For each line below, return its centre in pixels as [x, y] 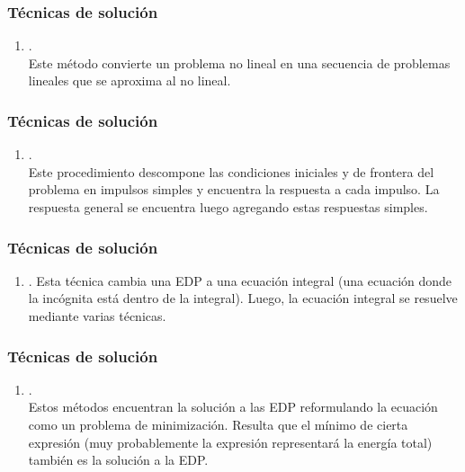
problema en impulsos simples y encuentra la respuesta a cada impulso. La [234, 189]
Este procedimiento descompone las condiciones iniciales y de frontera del [231, 171]
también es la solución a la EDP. [118, 460]
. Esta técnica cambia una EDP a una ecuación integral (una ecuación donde [240, 280]
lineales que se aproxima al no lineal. [130, 80]
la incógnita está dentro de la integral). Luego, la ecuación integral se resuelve [243, 298]
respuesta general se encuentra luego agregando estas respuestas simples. [228, 207]
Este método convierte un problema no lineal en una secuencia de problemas [239, 62]
